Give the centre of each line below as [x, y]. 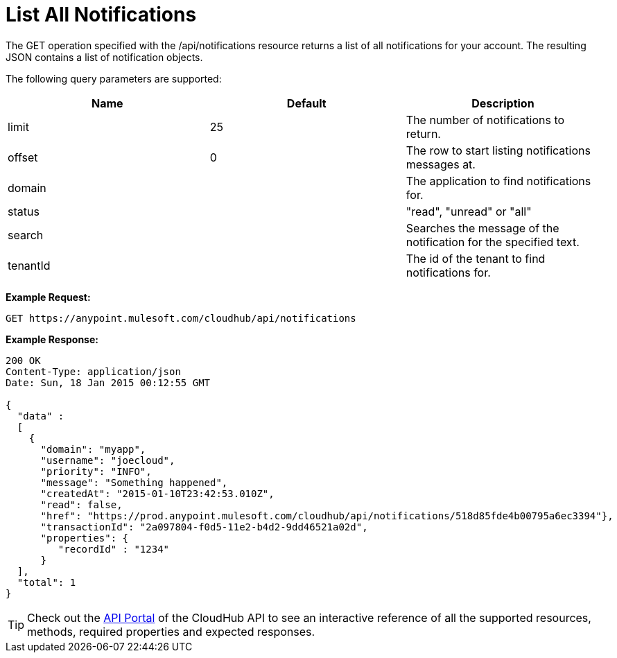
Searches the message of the [483, 228]
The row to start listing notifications [498, 150]
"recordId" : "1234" [114, 549]
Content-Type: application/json [93, 371]
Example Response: [52, 339]
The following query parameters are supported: [114, 78]
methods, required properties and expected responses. [171, 631]
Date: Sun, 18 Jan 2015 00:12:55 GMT [108, 382]
